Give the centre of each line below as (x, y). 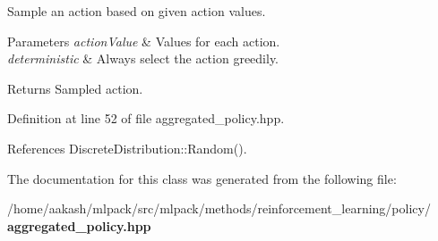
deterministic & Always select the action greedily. (143, 58)
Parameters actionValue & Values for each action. (144, 41)
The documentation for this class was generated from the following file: (202, 178)
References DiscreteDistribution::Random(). (127, 148)
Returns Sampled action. (75, 88)
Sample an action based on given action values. (137, 11)
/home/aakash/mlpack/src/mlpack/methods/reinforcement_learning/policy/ (219, 208)
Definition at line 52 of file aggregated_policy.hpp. (146, 118)
